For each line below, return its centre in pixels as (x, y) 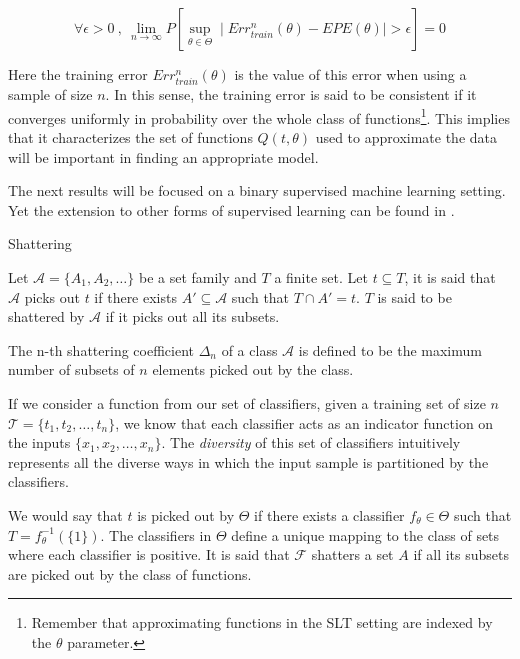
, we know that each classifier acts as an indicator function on (304, 422)
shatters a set (352, 554)
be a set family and (197, 276)
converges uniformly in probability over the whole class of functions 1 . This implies (259, 116)
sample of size (50, 94)
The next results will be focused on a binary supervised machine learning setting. (257, 190)
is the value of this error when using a (350, 74)
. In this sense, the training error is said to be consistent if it (291, 94)
